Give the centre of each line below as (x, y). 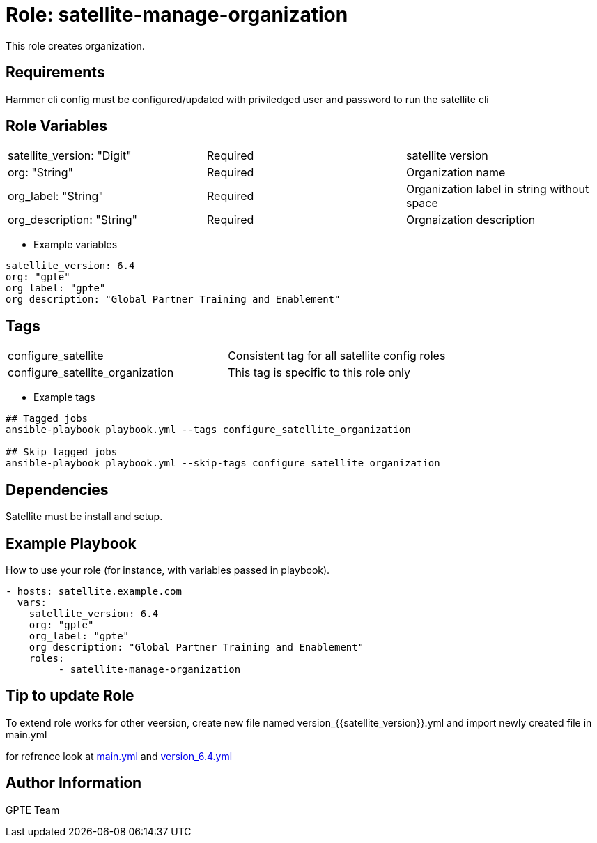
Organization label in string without (497, 189)
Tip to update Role (70, 696)
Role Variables (56, 126)
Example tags (64, 397)
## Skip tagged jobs (62, 452)
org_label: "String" (56, 196)
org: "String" (40, 173)
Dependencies (57, 489)
